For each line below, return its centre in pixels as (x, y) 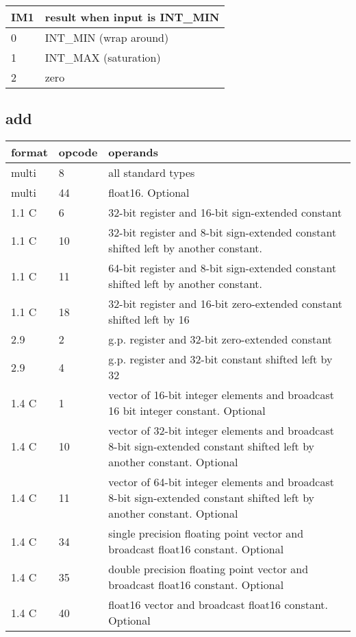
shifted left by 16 (149, 320)
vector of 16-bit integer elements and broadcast (221, 395)
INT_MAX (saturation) (103, 57)
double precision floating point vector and (208, 569)
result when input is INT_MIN (132, 17)
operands (133, 152)
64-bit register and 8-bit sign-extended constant (222, 268)
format (29, 152)
